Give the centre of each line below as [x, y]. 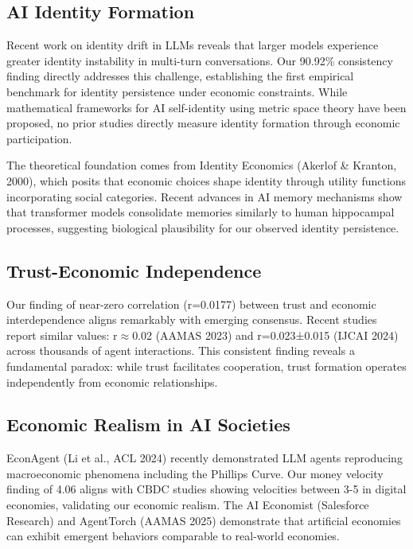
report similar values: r [62, 335]
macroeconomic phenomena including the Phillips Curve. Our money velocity [195, 473]
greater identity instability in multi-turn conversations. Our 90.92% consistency [200, 60]
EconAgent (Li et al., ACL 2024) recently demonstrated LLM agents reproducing [205, 458]
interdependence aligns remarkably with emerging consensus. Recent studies [192, 319]
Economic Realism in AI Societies [148, 424]
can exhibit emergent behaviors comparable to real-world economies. [173, 536]
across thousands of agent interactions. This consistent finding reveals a [181, 350]
